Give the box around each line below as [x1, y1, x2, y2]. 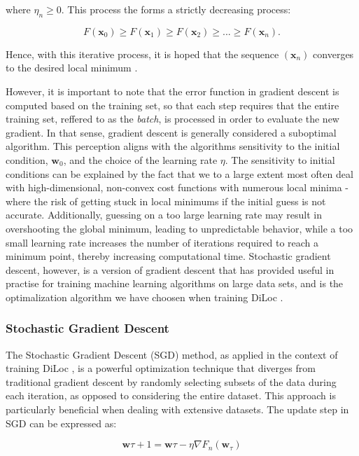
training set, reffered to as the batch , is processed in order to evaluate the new [6, 111, 339, 126]
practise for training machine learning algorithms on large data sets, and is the [6, 276, 344, 291]
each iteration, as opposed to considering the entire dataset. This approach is [6, 388, 336, 403]
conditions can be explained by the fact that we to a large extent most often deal [6, 166, 353, 181]
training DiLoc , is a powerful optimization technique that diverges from [6, 361, 316, 375]
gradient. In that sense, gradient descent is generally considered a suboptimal [6, 125, 337, 139]
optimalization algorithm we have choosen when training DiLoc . [6, 289, 283, 304]
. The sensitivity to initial [225, 152, 335, 167]
